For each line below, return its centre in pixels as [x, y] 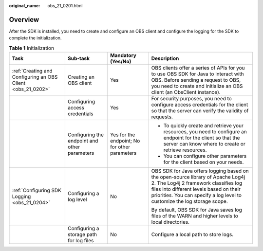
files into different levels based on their [196, 189]
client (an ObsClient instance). [186, 92]
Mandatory [123, 55]
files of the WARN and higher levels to [195, 216]
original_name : [25, 6]
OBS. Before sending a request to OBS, [196, 80]
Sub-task [79, 58]
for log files [81, 241]
